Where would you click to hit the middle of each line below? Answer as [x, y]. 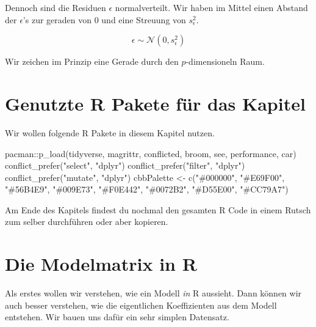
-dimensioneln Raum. [225, 61]
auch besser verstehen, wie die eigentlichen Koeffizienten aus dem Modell [141, 305]
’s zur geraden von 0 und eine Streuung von [104, 19]
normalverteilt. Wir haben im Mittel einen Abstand [211, 7]
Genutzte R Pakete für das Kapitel [155, 103]
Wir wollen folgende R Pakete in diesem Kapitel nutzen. [110, 132]
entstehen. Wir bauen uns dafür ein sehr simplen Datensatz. [117, 317]
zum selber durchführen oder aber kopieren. [87, 222]
